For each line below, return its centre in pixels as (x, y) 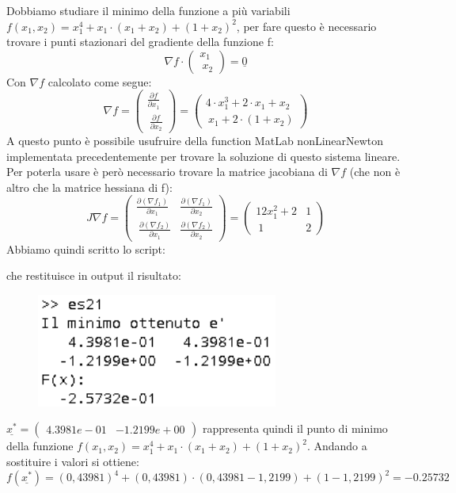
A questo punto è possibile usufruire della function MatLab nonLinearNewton (195, 140)
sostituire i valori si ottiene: (73, 461)
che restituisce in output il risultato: (94, 275)
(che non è (375, 172)
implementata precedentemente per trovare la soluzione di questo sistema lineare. (203, 156)
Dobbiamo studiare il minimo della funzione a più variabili (148, 10)
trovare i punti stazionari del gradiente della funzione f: (140, 42)
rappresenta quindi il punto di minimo (295, 428)
